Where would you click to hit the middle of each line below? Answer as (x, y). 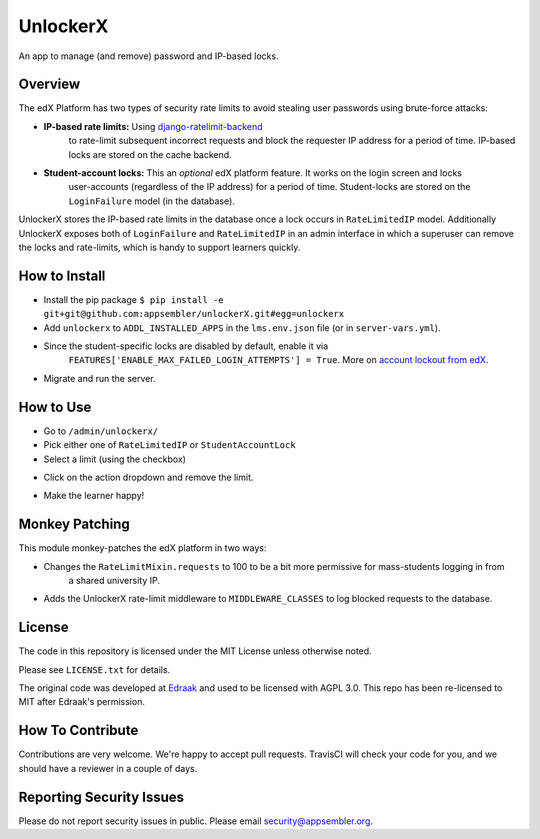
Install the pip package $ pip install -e (133, 299)
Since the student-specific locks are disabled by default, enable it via (186, 346)
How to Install (62, 275)
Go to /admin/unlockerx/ (101, 431)
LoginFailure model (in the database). (151, 201)
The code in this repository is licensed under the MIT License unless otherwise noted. (195, 651)
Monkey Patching (74, 524)
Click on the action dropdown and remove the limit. (148, 477)
